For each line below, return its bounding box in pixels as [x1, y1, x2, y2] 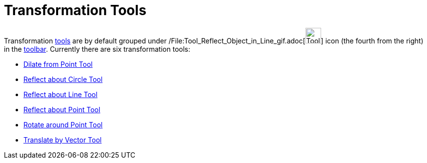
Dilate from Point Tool [23, 60, 93, 68]
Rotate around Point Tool [23, 120, 103, 129]
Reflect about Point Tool [23, 105, 101, 114]
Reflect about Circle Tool [23, 75, 103, 83]
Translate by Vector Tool [23, 135, 102, 144]
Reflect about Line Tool [23, 90, 98, 99]
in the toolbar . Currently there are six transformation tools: [4, 44, 190, 53]
